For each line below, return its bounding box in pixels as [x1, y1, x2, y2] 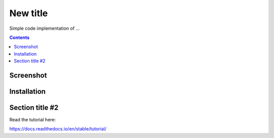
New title [9, 8, 48, 19]
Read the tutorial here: [9, 117, 56, 123]
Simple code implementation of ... [9, 25, 80, 31]
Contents [9, 34, 30, 40]
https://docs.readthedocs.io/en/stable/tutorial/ [9, 126, 107, 132]
